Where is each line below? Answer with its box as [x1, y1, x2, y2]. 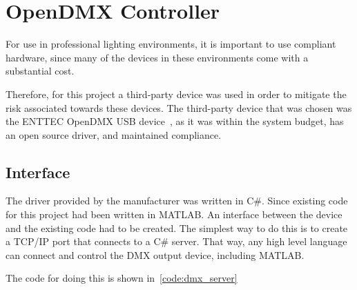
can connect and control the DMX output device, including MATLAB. [6, 247, 305, 262]
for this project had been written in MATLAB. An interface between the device [6, 207, 342, 222]
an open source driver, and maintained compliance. [6, 127, 222, 142]
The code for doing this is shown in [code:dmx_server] [6, 271, 238, 285]
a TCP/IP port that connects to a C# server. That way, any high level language [6, 234, 347, 249]
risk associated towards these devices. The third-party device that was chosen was [6, 100, 352, 115]
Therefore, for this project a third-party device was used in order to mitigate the [6, 86, 347, 101]
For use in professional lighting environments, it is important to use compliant [6, 37, 336, 51]
